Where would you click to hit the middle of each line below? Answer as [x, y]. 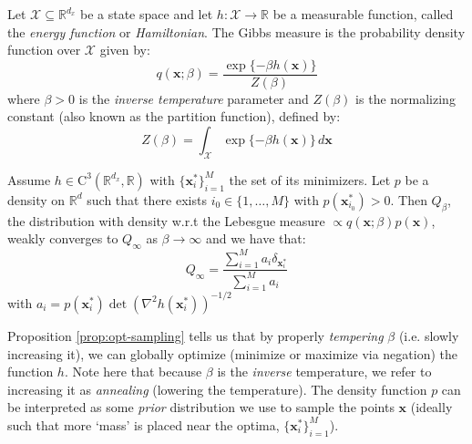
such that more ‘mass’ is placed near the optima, [144, 424]
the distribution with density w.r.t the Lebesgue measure [166, 220]
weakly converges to [63, 238]
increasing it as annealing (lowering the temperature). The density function [217, 389]
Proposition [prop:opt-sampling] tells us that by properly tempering [195, 335]
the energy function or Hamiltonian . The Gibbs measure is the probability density [236, 31]
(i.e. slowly [429, 335]
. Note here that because [133, 372]
